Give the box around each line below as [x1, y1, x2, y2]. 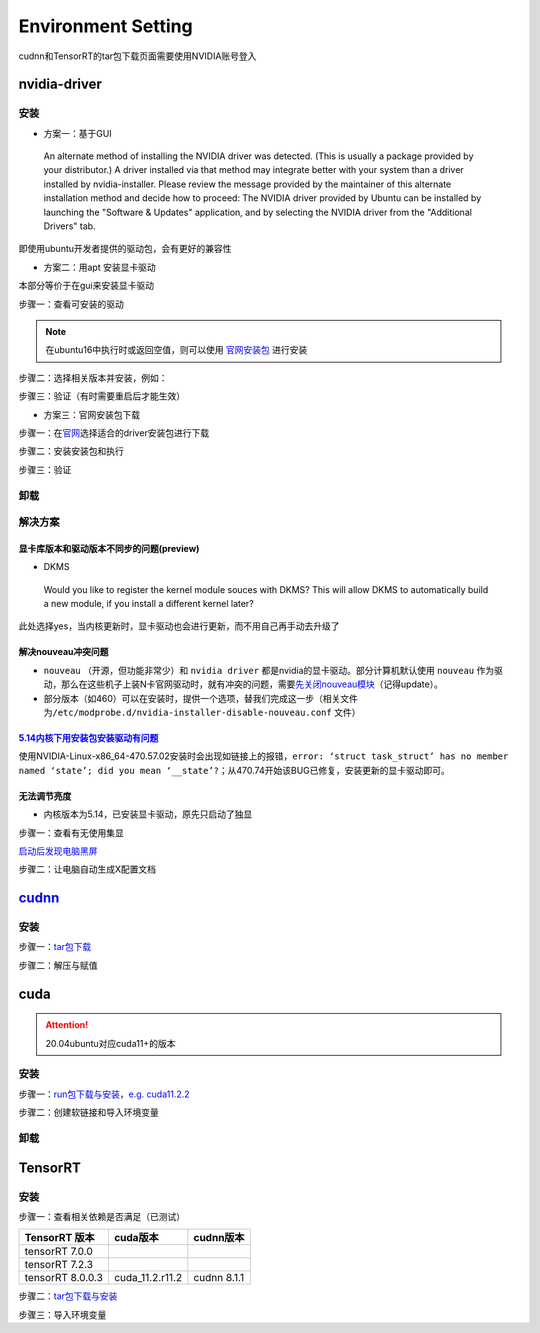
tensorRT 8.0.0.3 [24, 1271, 104, 1285]
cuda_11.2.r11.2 [113, 1271, 183, 1285]
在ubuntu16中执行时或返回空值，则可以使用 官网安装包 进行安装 [45, 344, 308, 356]
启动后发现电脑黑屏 [18, 845, 98, 857]
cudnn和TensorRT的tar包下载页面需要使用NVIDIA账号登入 [18, 50, 257, 62]
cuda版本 [113, 1231, 159, 1245]
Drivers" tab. [43, 220, 96, 232]
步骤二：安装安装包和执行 [18, 445, 124, 457]
